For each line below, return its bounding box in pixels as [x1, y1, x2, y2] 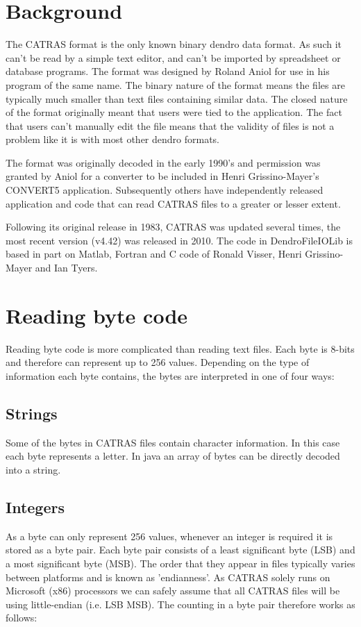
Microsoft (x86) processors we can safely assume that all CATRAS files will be [6, 583, 340, 598]
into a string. [6, 462, 61, 476]
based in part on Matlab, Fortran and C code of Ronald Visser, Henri [6, 246, 302, 261]
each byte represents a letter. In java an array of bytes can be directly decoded [6, 449, 340, 463]
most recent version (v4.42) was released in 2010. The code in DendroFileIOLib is [6, 233, 353, 247]
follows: [6, 610, 37, 625]
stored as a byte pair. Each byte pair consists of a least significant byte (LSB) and [6, 542, 355, 557]
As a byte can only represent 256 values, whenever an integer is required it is [6, 528, 333, 543]
